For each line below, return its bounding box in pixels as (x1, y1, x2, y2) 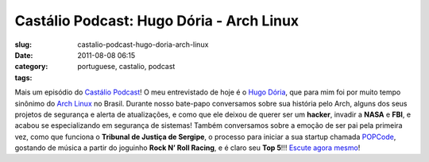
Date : (14, 50, 33, 60)
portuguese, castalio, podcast (77, 62, 176, 71)
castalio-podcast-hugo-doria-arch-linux (77, 40, 209, 49)
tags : (14, 72, 33, 83)
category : (14, 62, 48, 71)
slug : (14, 40, 32, 49)
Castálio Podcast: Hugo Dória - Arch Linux (14, 12, 300, 29)
